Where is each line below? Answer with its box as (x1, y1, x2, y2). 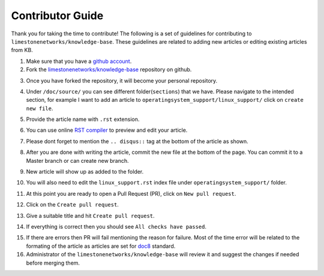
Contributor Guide (11, 9, 104, 22)
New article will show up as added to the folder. (26, 168, 144, 175)
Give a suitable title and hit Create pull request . (26, 212, 155, 219)
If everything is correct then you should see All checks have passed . (26, 223, 207, 230)
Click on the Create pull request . (26, 201, 119, 208)
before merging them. (26, 259, 80, 266)
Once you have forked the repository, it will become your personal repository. (26, 77, 218, 84)
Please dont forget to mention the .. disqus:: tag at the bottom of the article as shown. (26, 138, 248, 145)
